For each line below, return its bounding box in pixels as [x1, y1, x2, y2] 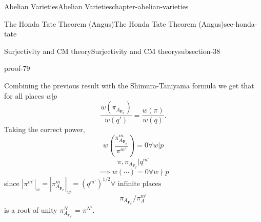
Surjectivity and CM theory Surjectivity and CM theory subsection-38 [4, 45, 220, 56]
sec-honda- [224, 18, 257, 29]
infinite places [117, 180, 162, 188]
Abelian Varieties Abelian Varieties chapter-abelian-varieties [4, 1, 189, 11]
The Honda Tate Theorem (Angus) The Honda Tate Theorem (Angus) [4, 18, 224, 29]
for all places [4, 90, 44, 101]
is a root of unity [4, 205, 57, 215]
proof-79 [4, 63, 30, 73]
